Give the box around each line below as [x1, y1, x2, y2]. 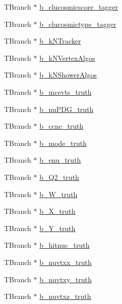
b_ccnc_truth [39, 121, 84, 131]
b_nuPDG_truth [39, 103, 94, 114]
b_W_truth [39, 188, 78, 199]
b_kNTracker [39, 35, 81, 46]
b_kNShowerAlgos [39, 69, 97, 80]
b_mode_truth [39, 137, 87, 148]
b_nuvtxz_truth [39, 291, 91, 301]
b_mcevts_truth [39, 86, 92, 97]
